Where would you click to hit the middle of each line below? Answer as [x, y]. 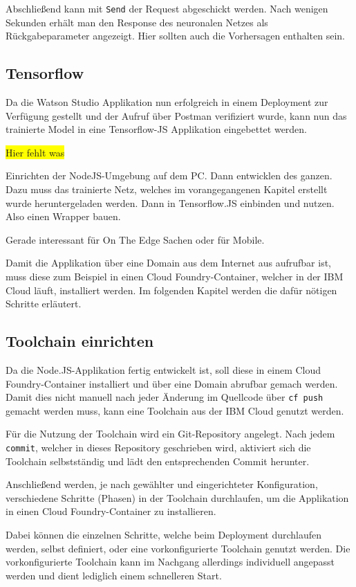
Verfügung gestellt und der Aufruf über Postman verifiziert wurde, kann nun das [176, 115]
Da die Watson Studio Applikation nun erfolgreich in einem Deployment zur [167, 102]
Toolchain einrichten [80, 341]
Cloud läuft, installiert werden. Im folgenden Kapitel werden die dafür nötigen [171, 290]
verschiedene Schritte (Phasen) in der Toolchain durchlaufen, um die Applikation [177, 497]
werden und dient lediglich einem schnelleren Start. [114, 575]
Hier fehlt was [35, 152]
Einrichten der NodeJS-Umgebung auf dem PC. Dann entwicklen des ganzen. [169, 175]
